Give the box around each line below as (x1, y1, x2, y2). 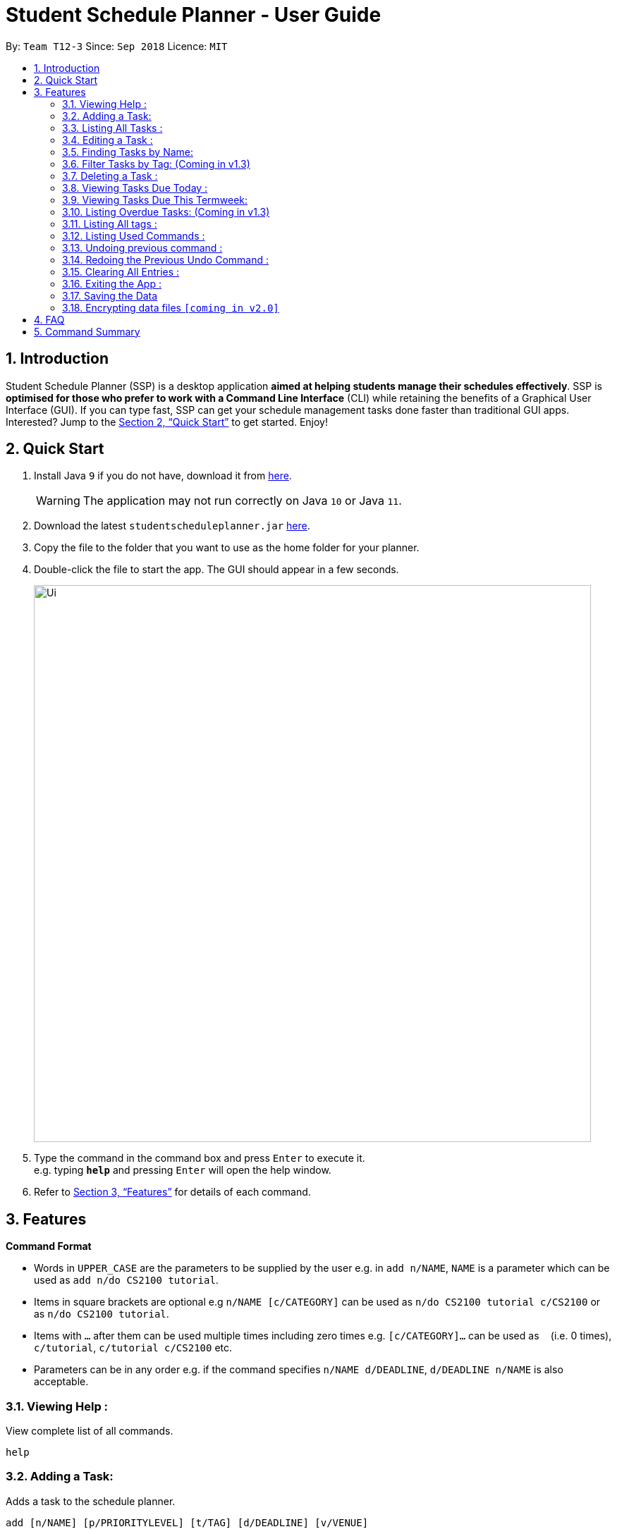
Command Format (6, 1240, 92, 1253)
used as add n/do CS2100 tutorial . (34, 1274, 219, 1287)
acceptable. (34, 1375, 89, 1388)
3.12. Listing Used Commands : (62, 229, 205, 242)
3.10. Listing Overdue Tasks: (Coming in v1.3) (62, 205, 270, 218)
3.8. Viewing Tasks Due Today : (62, 181, 208, 194)
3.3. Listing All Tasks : (62, 121, 163, 134)
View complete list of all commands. (6, 1425, 173, 1437)
